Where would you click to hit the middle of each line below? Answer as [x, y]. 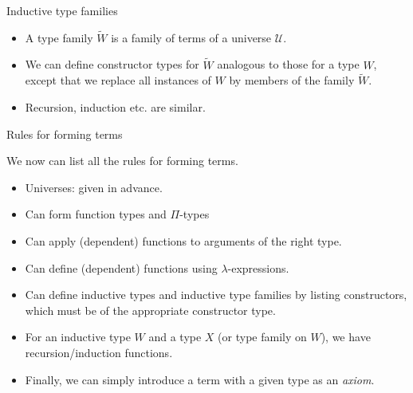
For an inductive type [78, 337]
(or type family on [262, 337]
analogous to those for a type [288, 64]
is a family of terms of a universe [191, 37]
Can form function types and [96, 214]
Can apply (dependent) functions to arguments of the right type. [183, 241]
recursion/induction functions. [99, 352]
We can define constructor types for [112, 64]
